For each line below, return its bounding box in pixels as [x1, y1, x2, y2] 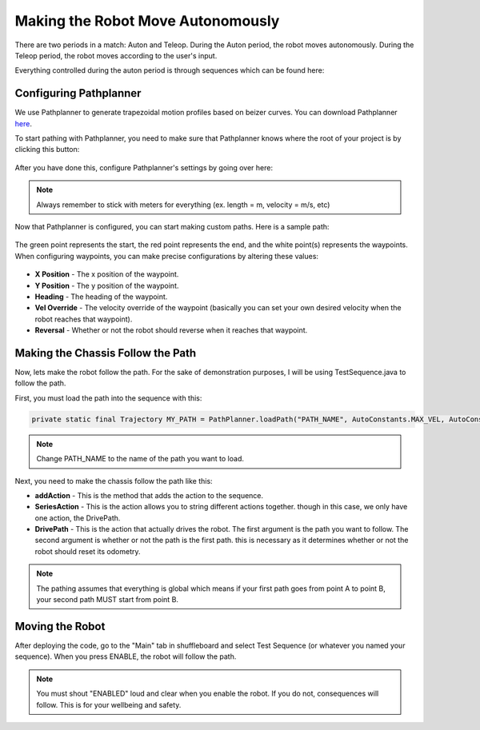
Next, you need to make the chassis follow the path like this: [14, 476, 213, 485]
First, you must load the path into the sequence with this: [14, 393, 202, 403]
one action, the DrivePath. [34, 513, 121, 523]
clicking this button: [14, 145, 80, 154]
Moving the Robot [14, 620, 106, 633]
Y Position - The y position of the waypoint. [34, 281, 179, 290]
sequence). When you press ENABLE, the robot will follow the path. [14, 652, 237, 661]
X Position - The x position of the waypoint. [34, 269, 179, 279]
